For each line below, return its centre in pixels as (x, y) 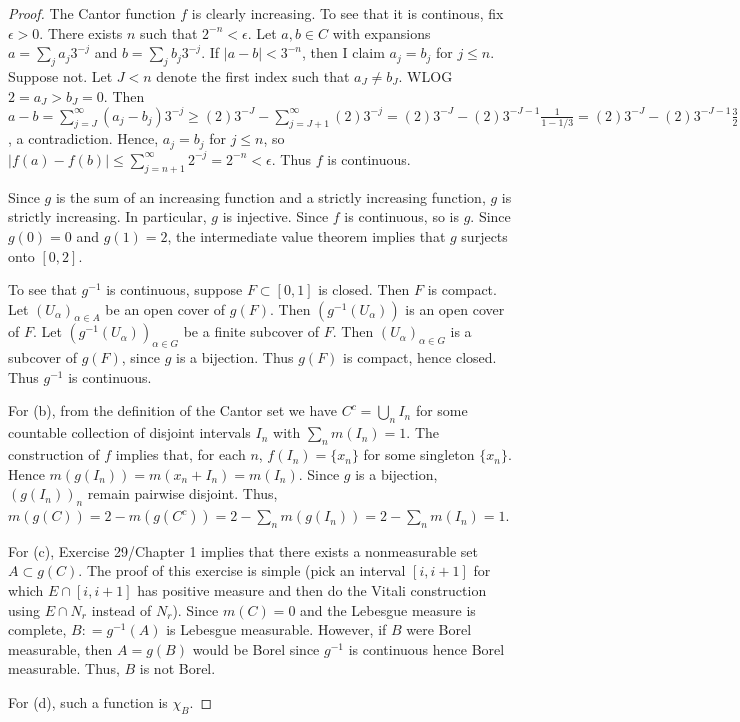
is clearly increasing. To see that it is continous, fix (347, 13)
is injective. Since (275, 216)
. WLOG (425, 75)
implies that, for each (180, 454)
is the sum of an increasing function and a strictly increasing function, (270, 196)
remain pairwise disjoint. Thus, (182, 493)
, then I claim (343, 52)
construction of (54, 454)
